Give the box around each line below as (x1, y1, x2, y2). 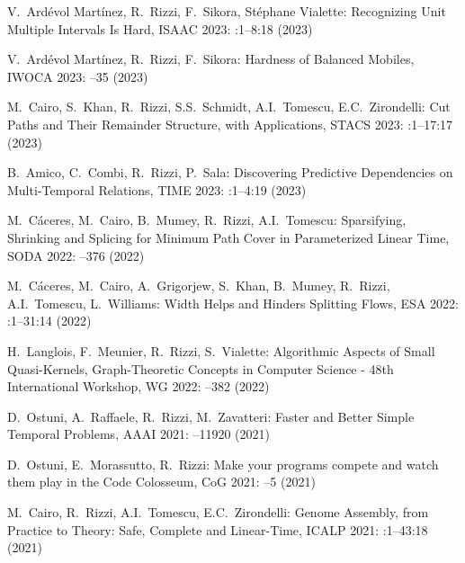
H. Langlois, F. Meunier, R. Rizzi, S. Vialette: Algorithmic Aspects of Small (7, 341, 435, 360)
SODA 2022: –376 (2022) (7, 246, 145, 264)
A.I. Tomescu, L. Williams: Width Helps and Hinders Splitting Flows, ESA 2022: (7, 293, 459, 312)
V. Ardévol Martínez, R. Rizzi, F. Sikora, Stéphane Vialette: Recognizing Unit (7, 2, 446, 20)
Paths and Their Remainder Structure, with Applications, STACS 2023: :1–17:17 (7, 114, 453, 133)
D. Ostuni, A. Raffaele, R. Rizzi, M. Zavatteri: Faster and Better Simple (7, 407, 415, 425)
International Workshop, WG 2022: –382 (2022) (7, 377, 270, 396)
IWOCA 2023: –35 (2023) (7, 67, 148, 85)
